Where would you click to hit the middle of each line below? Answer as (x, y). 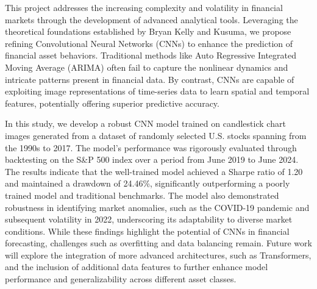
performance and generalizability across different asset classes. (121, 279)
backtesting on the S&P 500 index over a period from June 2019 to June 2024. (152, 159)
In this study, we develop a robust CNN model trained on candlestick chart (145, 123)
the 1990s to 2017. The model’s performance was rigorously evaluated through (151, 147)
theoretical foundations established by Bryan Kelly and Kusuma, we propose (148, 31)
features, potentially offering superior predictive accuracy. (112, 103)
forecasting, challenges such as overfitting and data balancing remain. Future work (158, 243)
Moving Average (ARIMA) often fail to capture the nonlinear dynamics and (147, 67)
